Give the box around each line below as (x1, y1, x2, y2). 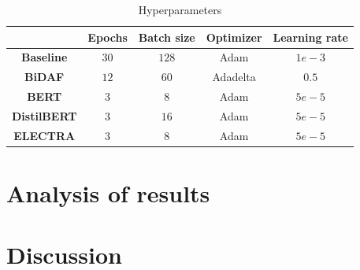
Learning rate (273, 28, 348, 45)
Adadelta (212, 68, 256, 85)
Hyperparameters (138, 2, 222, 17)
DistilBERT (12, 107, 77, 124)
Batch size (138, 28, 195, 45)
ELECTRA (13, 127, 76, 143)
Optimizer (206, 28, 262, 45)
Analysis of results (6, 177, 210, 209)
